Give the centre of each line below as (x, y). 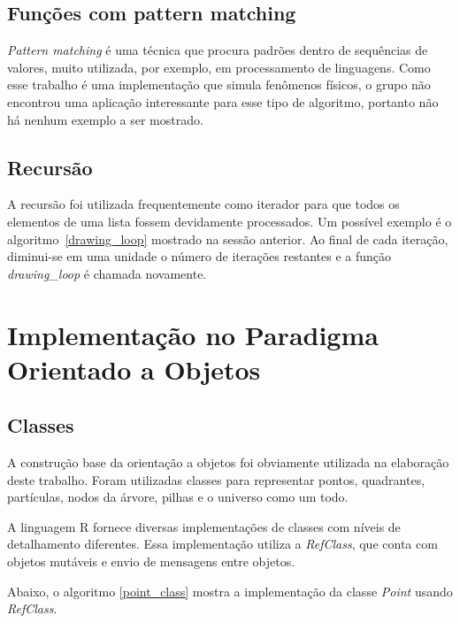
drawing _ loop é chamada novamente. (107, 273)
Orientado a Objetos (134, 369)
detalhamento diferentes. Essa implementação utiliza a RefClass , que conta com (222, 544)
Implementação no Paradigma (193, 334)
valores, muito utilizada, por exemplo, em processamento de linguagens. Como (219, 67)
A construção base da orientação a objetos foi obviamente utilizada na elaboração (228, 462)
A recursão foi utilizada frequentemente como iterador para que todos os (203, 204)
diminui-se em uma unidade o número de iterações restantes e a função (199, 256)
